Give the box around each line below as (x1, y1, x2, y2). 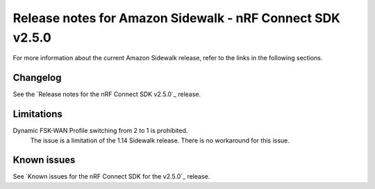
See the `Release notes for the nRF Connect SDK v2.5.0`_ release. (12, 90, 201, 98)
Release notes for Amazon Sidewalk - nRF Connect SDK (12, 10, 340, 26)
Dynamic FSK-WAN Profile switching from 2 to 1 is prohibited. (12, 127, 188, 135)
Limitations (12, 108, 62, 120)
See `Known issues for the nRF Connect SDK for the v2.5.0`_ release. (12, 172, 210, 181)
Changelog (12, 72, 62, 84)
